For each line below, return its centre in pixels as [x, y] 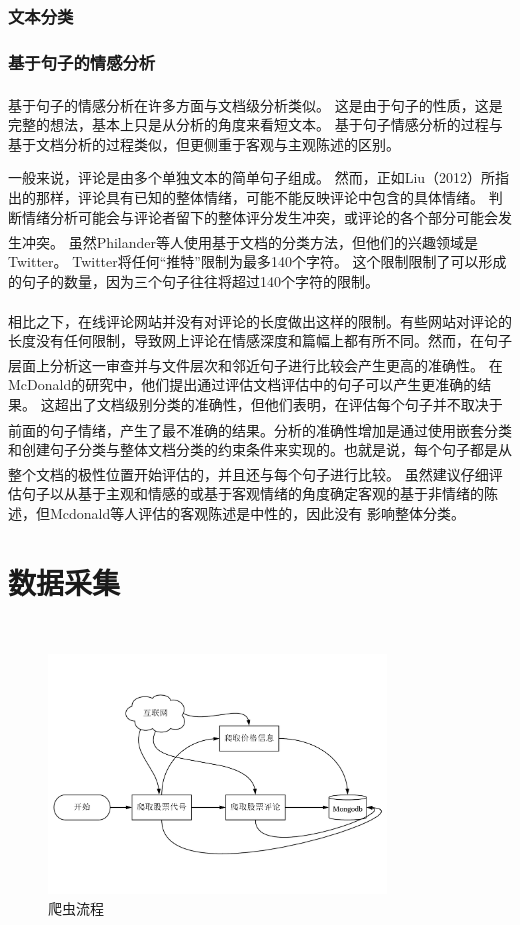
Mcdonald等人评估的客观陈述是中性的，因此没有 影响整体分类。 [257, 513]
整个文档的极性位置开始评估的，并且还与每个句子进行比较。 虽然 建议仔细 [248, 473]
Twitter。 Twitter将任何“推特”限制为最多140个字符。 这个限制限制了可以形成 [257, 261]
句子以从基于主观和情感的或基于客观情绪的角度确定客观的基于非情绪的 [252, 493]
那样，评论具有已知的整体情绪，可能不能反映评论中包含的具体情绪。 [259, 196]
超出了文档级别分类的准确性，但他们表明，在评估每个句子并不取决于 [278, 403]
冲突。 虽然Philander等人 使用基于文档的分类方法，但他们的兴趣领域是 [250, 241]
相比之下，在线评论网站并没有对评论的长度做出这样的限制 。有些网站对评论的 [260, 320]
